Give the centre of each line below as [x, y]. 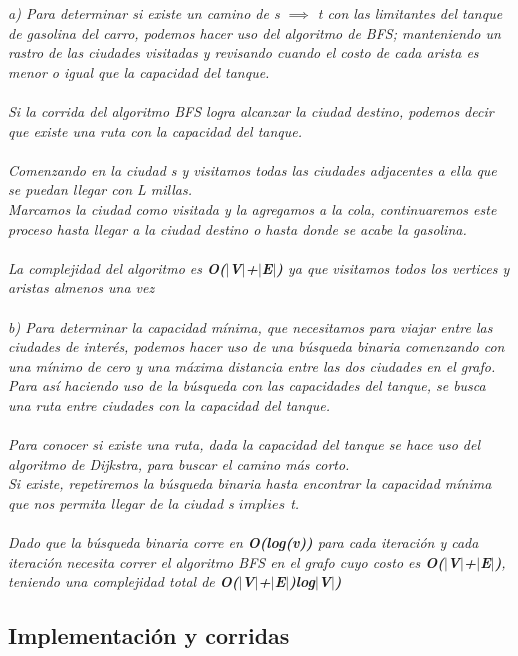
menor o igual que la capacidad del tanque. [139, 71]
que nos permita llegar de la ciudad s [121, 502]
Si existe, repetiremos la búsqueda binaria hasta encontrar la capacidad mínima [250, 483]
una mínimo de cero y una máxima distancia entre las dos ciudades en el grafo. [252, 365]
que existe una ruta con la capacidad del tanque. [155, 130]
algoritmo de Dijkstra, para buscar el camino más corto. [179, 463]
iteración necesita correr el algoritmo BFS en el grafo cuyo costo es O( [226, 561]
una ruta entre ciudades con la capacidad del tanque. [169, 404]
